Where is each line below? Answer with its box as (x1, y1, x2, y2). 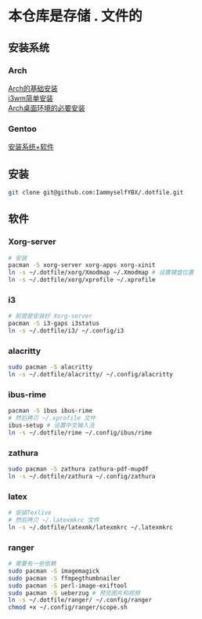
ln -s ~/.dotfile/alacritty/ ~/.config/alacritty (8, 370, 174, 379)
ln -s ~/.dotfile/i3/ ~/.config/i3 (8, 327, 124, 335)
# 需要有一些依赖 (8, 560, 56, 568)
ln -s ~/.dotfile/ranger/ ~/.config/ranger (8, 596, 153, 604)
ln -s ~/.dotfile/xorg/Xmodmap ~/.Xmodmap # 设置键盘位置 (8, 268, 194, 277)
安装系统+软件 (8, 142, 55, 151)
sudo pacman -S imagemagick (8, 566, 100, 575)
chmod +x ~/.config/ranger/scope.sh (8, 603, 128, 612)
